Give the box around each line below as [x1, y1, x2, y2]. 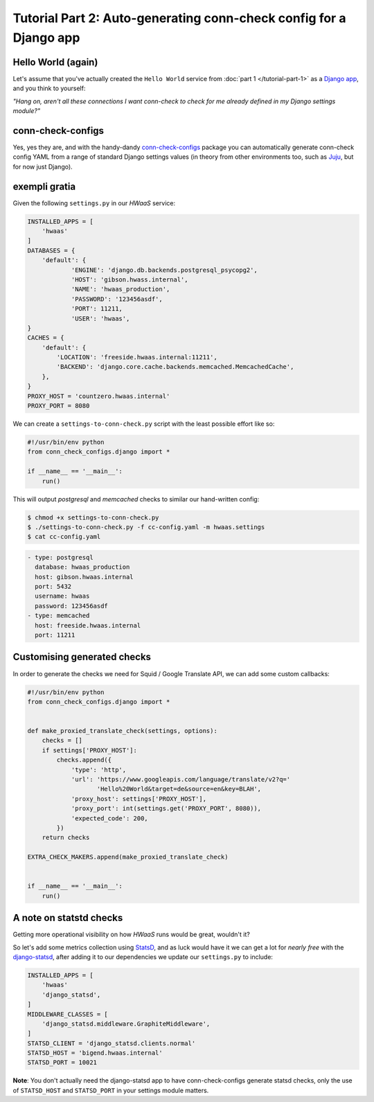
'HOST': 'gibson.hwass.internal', [71, 275, 188, 284]
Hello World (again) [12, 56, 98, 68]
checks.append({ [56, 756, 112, 764]
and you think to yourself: [12, 84, 86, 93]
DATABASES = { [27, 246, 75, 255]
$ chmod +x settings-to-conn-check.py [27, 513, 159, 522]
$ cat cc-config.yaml [27, 533, 101, 541]
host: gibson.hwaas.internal [35, 573, 134, 580]
